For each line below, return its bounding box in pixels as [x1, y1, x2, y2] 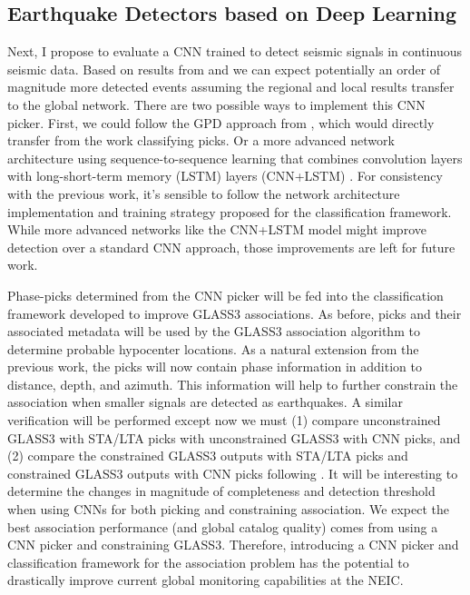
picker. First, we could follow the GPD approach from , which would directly [7, 113, 435, 132]
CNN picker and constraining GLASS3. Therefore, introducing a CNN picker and [7, 535, 459, 554]
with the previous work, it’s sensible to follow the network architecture [7, 183, 400, 203]
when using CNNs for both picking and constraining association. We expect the [7, 500, 449, 519]
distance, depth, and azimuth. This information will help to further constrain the [7, 374, 458, 393]
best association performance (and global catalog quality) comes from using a [7, 517, 438, 536]
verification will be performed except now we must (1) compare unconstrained [7, 411, 441, 430]
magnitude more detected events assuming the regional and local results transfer [7, 77, 455, 96]
